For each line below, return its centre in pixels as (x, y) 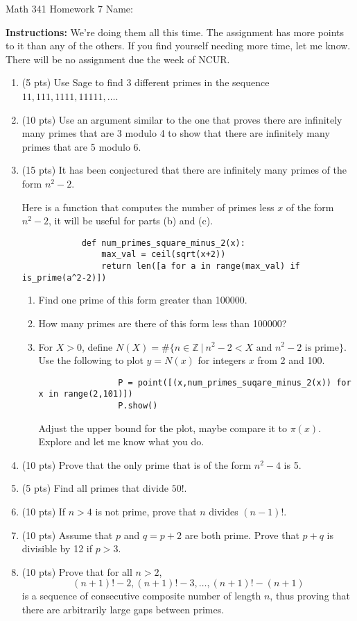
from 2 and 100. (291, 360)
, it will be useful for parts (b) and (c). (131, 221)
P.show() (138, 406)
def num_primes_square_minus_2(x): (163, 243)
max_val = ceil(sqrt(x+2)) (164, 255)
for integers (222, 360)
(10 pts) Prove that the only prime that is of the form (137, 464)
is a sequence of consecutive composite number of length (141, 596)
